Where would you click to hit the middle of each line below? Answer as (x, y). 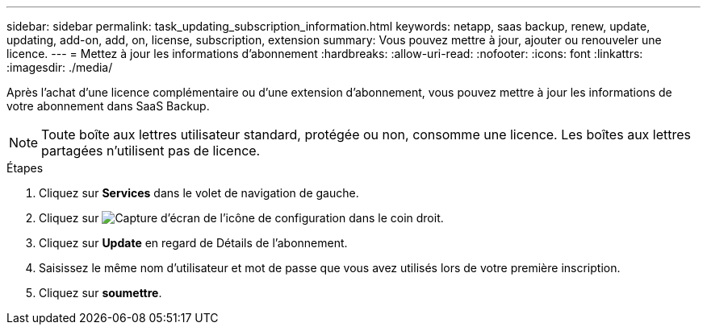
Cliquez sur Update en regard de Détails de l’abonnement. (193, 243)
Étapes (25, 168)
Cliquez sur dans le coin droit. (241, 218)
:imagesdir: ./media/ (60, 67)
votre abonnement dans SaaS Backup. (108, 106)
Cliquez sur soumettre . (100, 293)
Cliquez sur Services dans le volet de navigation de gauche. (199, 193)
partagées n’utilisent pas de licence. (151, 151)
